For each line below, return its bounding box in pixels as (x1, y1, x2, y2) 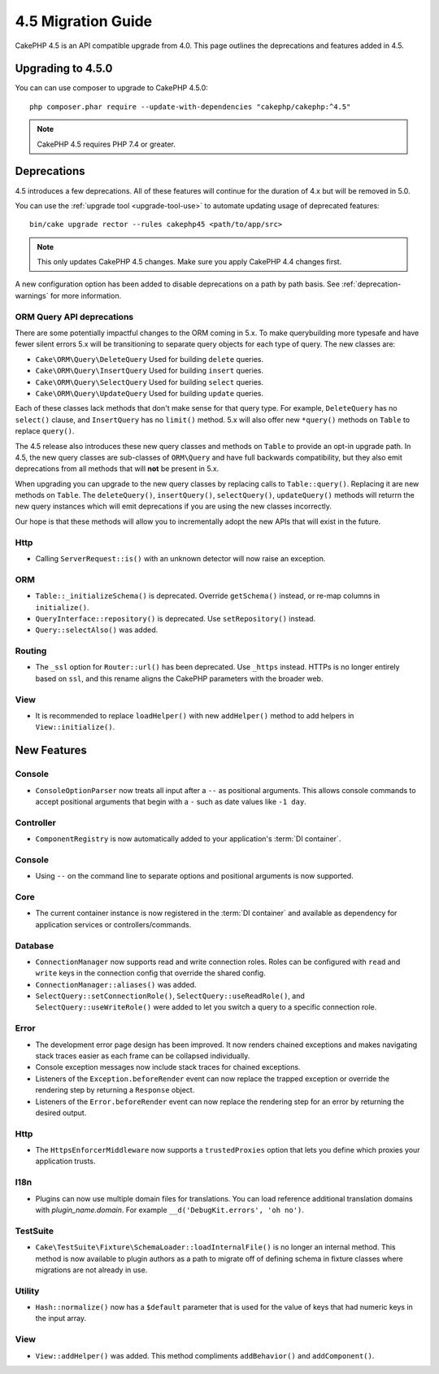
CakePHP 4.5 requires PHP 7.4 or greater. (37, 139, 176, 149)
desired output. (35, 1107, 87, 1118)
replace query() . (15, 426, 75, 436)
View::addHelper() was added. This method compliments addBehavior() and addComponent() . (35, 1350, 375, 1360)
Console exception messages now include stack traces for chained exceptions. (35, 1062, 301, 1072)
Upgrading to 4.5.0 (15, 62, 113, 76)
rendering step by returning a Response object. (35, 1085, 195, 1095)
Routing (15, 645, 47, 656)
